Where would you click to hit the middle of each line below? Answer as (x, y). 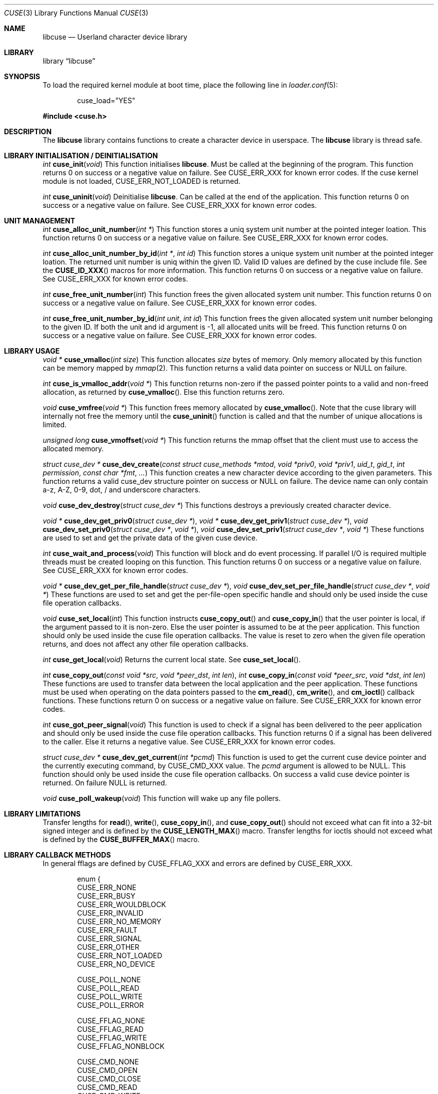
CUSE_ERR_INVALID (110, 913)
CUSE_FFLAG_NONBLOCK (121, 1046)
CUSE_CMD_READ (107, 1087)
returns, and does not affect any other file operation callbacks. (145, 644)
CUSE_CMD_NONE (108, 1062)
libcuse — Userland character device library (115, 37)
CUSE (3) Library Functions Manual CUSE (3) (76, 13)
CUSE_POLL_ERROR (110, 1005)
